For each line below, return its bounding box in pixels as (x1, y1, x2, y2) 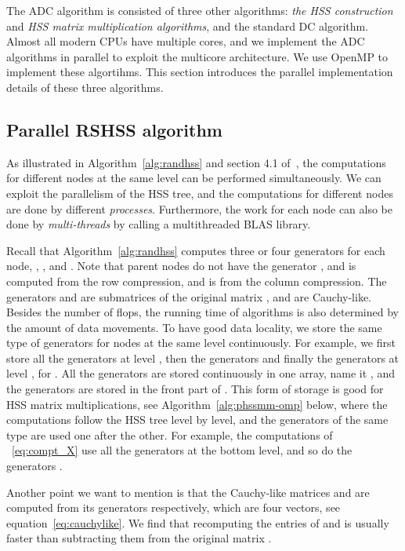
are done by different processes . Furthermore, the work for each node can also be (6, 200, 393, 217)
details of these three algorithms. (6, 78, 164, 95)
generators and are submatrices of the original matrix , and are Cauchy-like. (6, 288, 372, 305)
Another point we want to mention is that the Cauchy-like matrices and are (6, 483, 370, 500)
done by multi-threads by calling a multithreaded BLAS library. (6, 216, 311, 232)
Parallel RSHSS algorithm (6, 117, 222, 141)
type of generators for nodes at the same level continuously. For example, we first (6, 334, 396, 351)
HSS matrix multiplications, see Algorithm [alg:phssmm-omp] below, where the (6, 396, 388, 412)
